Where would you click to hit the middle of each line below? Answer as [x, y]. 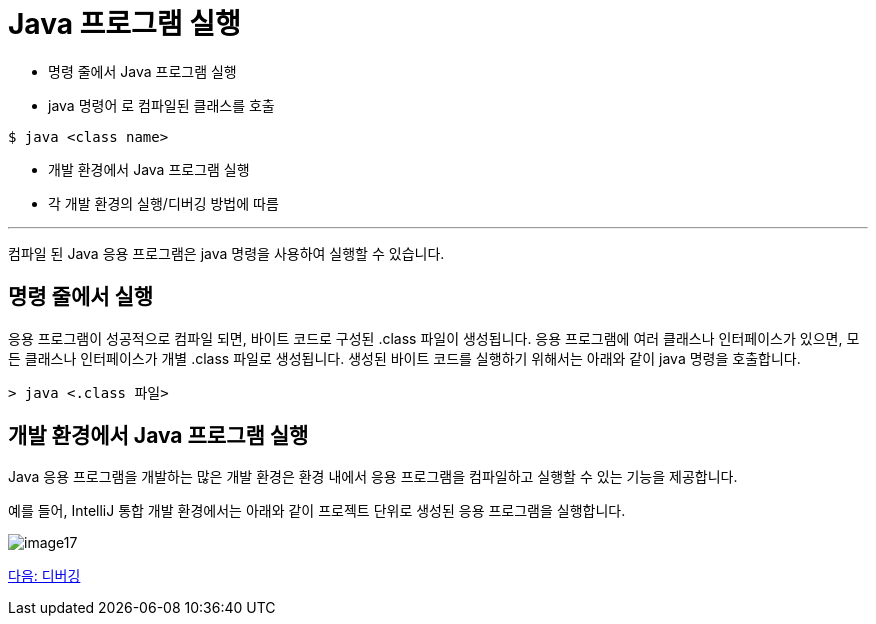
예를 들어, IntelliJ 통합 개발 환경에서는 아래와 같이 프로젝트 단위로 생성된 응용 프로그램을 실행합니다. [317, 511]
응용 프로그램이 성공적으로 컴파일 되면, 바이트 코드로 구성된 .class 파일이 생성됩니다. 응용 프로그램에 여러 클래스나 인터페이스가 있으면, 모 [434, 338]
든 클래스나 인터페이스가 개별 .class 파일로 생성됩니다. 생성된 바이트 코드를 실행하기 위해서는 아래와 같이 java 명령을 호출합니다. [404, 358]
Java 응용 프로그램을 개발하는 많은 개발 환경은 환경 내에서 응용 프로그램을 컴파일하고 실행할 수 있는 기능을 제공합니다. [373, 477]
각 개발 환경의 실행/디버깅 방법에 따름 [163, 203]
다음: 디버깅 [44, 576]
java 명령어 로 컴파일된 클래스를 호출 [161, 105]
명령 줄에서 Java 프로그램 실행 [142, 71]
